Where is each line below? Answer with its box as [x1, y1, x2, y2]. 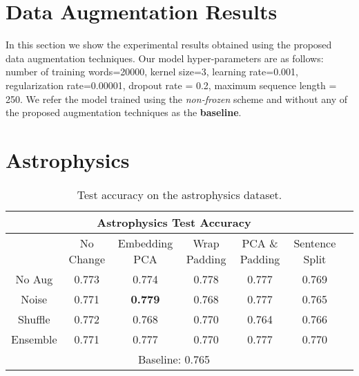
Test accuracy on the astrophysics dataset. [77, 186, 282, 203]
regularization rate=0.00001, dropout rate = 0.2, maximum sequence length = [6, 77, 337, 92]
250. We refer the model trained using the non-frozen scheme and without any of [6, 91, 347, 106]
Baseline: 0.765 [138, 350, 210, 367]
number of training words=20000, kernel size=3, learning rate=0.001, [6, 64, 298, 79]
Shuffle [17, 310, 50, 327]
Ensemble [11, 330, 57, 347]
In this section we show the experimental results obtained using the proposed [6, 37, 332, 52]
